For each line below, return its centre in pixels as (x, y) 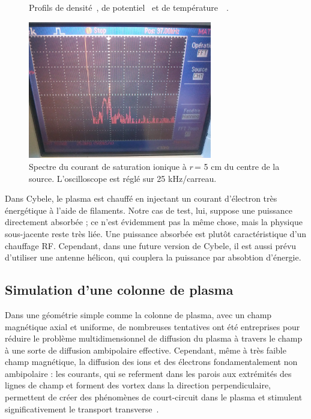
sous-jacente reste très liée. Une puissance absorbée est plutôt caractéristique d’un (156, 233)
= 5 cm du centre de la (237, 166)
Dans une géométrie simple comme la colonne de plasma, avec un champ (138, 314)
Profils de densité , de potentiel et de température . (129, 7)
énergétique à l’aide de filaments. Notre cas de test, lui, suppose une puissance (149, 210)
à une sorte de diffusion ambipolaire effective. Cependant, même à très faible (146, 350)
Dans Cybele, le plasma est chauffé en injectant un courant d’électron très (141, 198)
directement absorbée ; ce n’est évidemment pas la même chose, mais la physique (154, 222)
